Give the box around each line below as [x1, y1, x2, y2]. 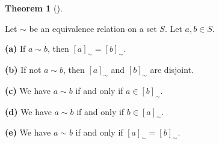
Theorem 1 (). [5, 2, 63, 14]
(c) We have [5, 84, 51, 96]
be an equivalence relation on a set [29, 22, 157, 34]
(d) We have [5, 105, 52, 117]
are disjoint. [150, 63, 194, 75]
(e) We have [5, 126, 51, 139]
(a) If [5, 42, 26, 55]
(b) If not [5, 63, 42, 75]
